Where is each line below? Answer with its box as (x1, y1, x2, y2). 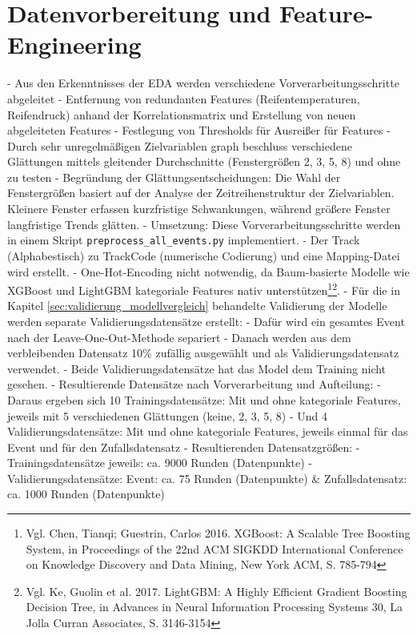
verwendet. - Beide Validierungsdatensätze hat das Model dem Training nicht (7, 360, 387, 376)
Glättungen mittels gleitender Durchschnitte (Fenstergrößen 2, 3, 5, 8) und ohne (7, 153, 401, 170)
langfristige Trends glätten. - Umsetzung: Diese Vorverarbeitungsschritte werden (7, 215, 401, 232)
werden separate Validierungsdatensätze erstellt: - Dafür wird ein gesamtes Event (7, 312, 405, 329)
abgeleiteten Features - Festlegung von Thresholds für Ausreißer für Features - (7, 122, 391, 139)
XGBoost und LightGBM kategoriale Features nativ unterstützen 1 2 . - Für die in (7, 280, 400, 298)
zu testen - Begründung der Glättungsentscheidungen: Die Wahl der (7, 168, 341, 185)
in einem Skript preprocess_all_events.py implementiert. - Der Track (7, 231, 360, 248)
